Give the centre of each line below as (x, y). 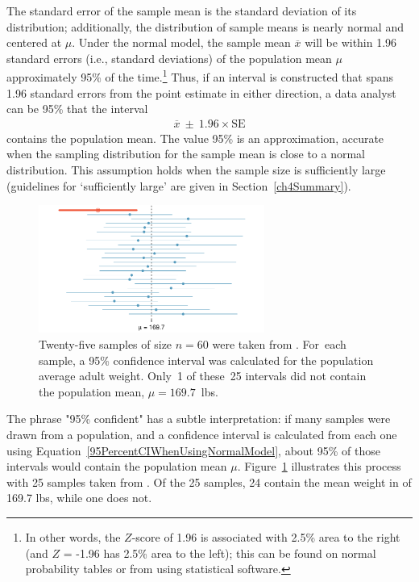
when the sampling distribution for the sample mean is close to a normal (186, 154)
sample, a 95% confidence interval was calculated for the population (206, 360)
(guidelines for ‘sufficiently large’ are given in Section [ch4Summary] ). (179, 185)
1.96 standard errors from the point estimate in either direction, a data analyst (201, 92)
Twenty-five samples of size (106, 344)
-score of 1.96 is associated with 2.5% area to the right (266, 537)
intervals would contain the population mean (117, 466)
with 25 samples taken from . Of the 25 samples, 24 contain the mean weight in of (209, 482)
